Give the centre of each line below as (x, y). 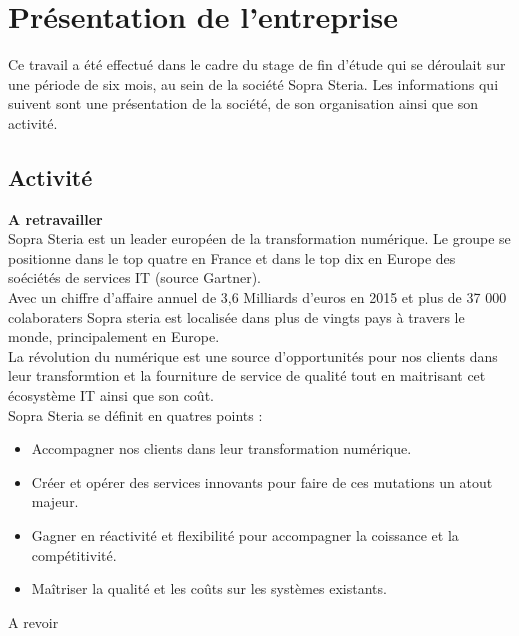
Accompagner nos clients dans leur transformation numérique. (221, 448)
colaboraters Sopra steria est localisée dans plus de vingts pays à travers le (236, 316)
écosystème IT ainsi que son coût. (111, 395)
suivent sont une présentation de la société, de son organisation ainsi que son (243, 103)
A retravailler (55, 218)
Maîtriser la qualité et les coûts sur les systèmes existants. (209, 588)
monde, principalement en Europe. (114, 336)
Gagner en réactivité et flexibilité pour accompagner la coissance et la (245, 535)
